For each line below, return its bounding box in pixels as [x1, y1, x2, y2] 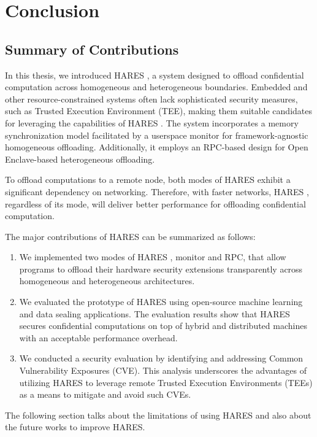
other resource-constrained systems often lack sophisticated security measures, [5, 92, 298, 105]
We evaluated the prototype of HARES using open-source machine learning [19, 295, 303, 308]
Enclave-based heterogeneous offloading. [5, 152, 155, 165]
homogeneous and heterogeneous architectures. [19, 274, 195, 287]
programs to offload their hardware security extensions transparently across [19, 262, 303, 275]
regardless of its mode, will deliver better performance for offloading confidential [5, 197, 306, 210]
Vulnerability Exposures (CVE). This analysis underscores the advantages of [19, 364, 307, 377]
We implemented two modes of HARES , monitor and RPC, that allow [19, 250, 286, 263]
